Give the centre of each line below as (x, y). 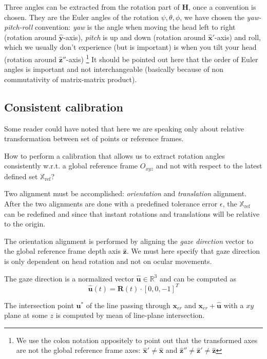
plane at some (26, 315)
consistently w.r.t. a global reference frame (71, 166)
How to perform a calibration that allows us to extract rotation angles (115, 155)
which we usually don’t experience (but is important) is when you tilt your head (130, 47)
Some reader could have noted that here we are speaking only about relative (124, 128)
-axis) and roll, (238, 37)
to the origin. (25, 224)
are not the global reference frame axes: (78, 350)
